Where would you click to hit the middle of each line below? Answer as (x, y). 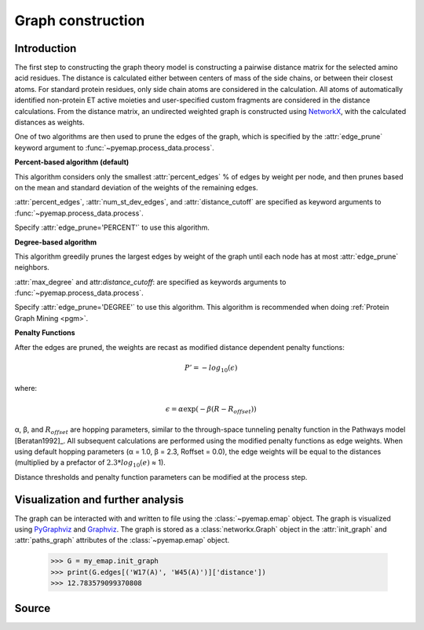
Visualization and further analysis (99, 499)
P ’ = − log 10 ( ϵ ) (211, 368)
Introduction (46, 48)
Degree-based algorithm (56, 242)
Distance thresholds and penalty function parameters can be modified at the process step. (161, 477)
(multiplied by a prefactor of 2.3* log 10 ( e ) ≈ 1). (90, 464)
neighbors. (32, 267)
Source (33, 608)
